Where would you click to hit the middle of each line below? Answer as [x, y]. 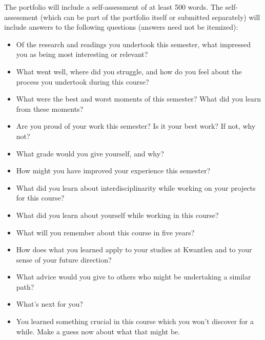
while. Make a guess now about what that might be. [98, 331]
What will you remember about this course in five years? [105, 232]
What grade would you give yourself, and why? [90, 153]
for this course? [40, 198]
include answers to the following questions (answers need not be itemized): [121, 27]
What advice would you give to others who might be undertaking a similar [134, 277]
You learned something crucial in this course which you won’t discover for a [135, 321]
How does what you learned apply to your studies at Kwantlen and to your [134, 249]
